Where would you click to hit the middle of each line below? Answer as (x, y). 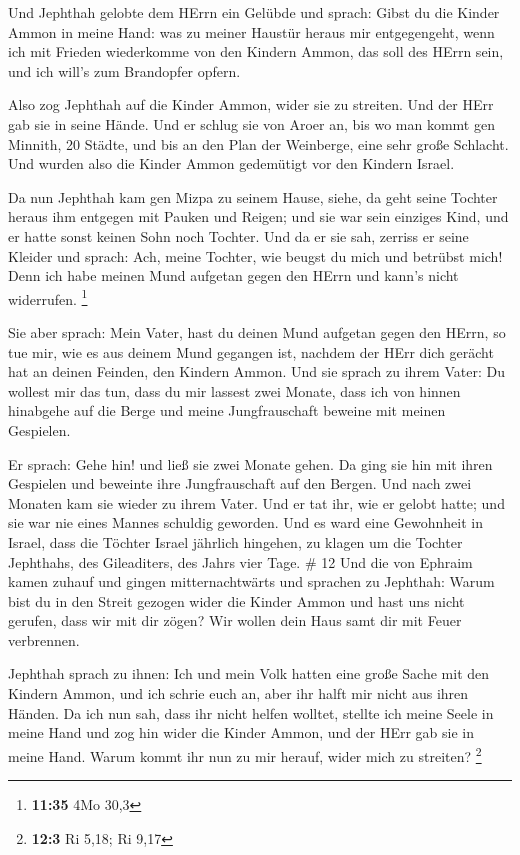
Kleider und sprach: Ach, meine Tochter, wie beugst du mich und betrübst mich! (255, 255)
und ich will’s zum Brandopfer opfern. (124, 70)
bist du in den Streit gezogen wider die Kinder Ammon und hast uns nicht (236, 600)
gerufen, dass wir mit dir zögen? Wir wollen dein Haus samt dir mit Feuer (235, 620)
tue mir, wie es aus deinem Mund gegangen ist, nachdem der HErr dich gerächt (251, 351)
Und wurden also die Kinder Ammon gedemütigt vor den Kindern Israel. (231, 163)
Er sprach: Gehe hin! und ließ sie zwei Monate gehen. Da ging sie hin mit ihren (250, 463)
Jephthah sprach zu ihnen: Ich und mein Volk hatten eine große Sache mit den (249, 673)
